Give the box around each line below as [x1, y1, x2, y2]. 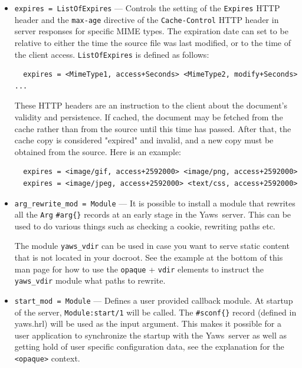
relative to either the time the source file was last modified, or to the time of [14, 36, 291, 48]
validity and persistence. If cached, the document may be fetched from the [14, 110, 283, 123]
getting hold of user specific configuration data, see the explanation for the [14, 340, 284, 353]
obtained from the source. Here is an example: [14, 145, 181, 157]
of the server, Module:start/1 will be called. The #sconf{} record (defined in [14, 305, 297, 318]
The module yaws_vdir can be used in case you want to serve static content [14, 239, 290, 252]
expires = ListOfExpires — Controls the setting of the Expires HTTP [14, 2, 280, 14]
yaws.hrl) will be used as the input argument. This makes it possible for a [14, 317, 281, 330]
